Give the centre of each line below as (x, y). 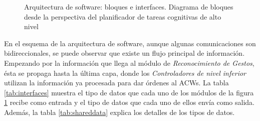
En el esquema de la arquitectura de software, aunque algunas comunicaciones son (130, 43)
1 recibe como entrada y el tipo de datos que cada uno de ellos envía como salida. (129, 102)
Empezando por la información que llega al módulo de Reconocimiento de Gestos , (129, 63)
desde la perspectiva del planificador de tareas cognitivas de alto (123, 16)
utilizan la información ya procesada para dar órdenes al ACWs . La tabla (116, 83)
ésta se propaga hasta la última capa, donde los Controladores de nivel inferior (125, 73)
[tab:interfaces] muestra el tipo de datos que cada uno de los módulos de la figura (129, 92)
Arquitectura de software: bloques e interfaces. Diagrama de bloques (129, 7)
